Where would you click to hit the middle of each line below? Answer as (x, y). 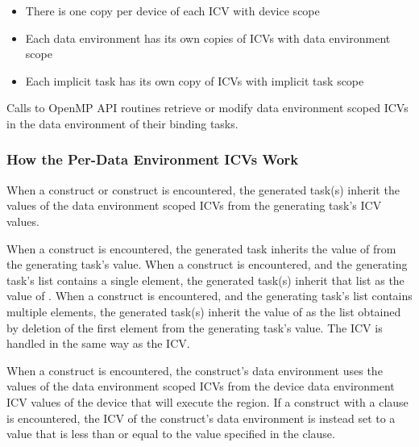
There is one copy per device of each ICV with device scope (172, 10)
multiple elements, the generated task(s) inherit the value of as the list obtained (204, 311)
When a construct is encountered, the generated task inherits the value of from (201, 248)
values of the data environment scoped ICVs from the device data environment (201, 386)
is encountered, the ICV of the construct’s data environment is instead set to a (201, 418)
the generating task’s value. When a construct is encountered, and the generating (207, 264)
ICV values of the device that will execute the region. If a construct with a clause (207, 401)
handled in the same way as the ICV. (98, 343)
